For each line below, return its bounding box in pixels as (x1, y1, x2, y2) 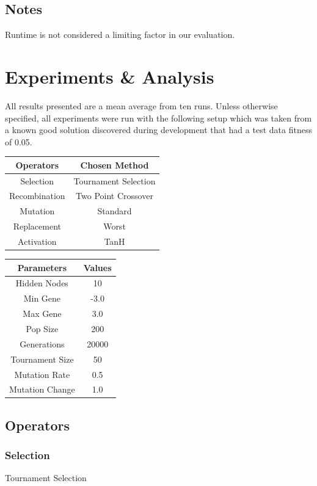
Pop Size (26, 322, 59, 335)
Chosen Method (80, 158, 149, 171)
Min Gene (23, 292, 61, 305)
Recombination (9, 189, 65, 202)
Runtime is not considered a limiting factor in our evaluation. (5, 28, 235, 41)
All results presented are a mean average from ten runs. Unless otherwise (5, 99, 278, 112)
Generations (20, 337, 65, 350)
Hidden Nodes (15, 277, 68, 289)
